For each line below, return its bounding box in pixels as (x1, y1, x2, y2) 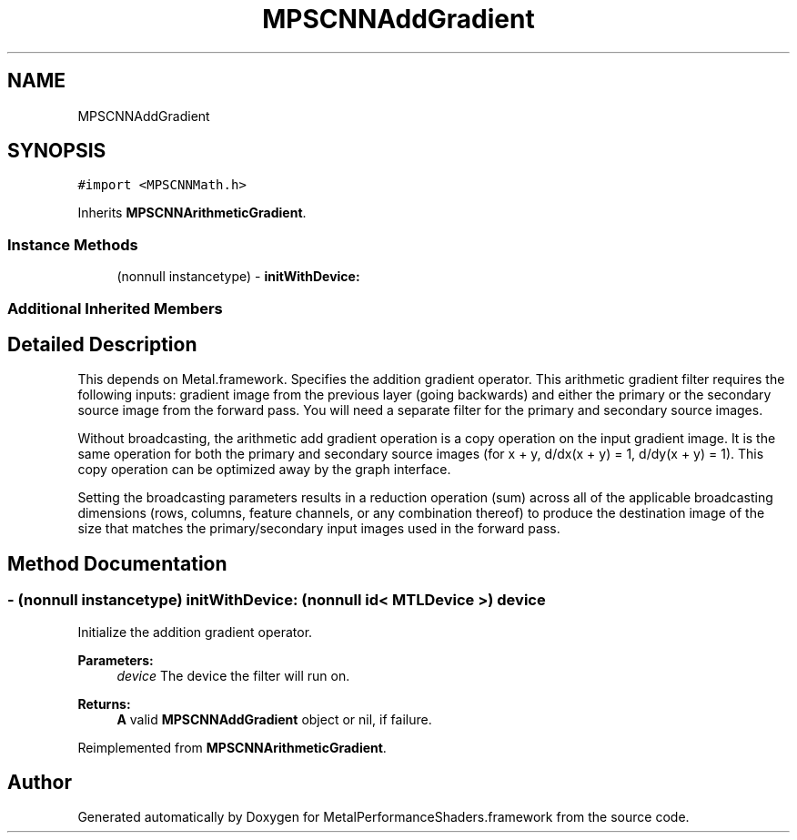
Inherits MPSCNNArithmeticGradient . (77, 205, 307, 221)
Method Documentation (7, 552, 227, 575)
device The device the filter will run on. (116, 667, 350, 683)
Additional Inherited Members (7, 299, 223, 318)
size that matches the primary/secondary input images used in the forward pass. (77, 521, 560, 537)
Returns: (77, 695, 131, 712)
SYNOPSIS (7, 139, 106, 163)
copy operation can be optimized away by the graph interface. (77, 461, 451, 478)
